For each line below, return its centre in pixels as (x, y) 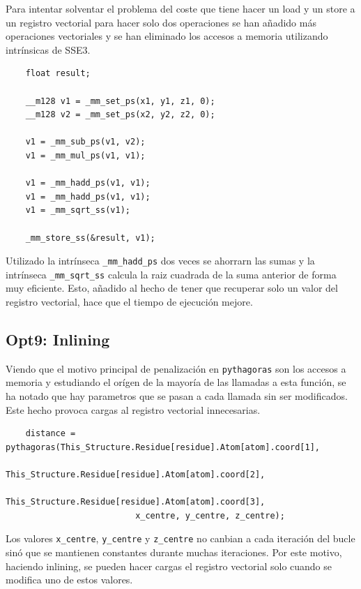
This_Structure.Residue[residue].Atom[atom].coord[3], (136, 502)
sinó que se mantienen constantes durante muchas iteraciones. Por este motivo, (174, 552)
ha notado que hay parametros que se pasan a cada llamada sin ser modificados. (177, 396)
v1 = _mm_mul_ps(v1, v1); (85, 155)
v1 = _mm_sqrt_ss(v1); (78, 210)
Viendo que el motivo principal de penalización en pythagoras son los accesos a (176, 368)
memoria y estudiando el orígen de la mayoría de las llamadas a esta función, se (176, 382)
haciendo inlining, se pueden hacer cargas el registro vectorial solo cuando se (169, 566)
